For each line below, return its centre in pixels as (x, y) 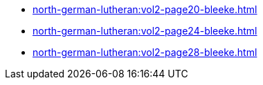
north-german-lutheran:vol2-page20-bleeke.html (145, 9)
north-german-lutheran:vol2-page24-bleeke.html (145, 31)
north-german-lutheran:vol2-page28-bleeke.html (145, 52)
